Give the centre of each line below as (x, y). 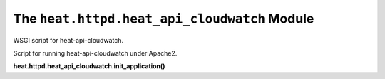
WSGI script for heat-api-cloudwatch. (68, 40)
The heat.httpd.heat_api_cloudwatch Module (164, 19)
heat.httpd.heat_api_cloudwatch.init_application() (89, 66)
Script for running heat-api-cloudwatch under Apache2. (95, 53)
